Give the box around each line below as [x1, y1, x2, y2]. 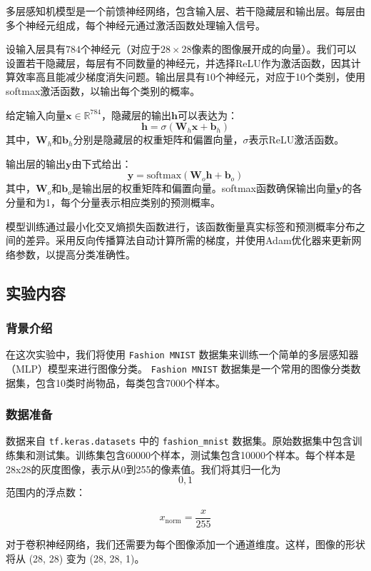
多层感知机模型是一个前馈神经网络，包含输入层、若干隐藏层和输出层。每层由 [6, 4, 365, 18]
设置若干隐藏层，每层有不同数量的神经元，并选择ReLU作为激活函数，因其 [6, 55, 351, 70]
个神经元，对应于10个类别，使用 [215, 69, 365, 84]
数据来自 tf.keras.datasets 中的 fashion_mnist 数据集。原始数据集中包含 [6, 433, 352, 448]
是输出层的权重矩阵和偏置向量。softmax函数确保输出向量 [71, 181, 337, 196]
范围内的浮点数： [6, 485, 86, 500]
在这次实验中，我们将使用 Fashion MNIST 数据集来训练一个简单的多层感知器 [6, 347, 359, 362]
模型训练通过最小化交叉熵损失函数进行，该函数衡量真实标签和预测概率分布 [6, 218, 355, 233]
